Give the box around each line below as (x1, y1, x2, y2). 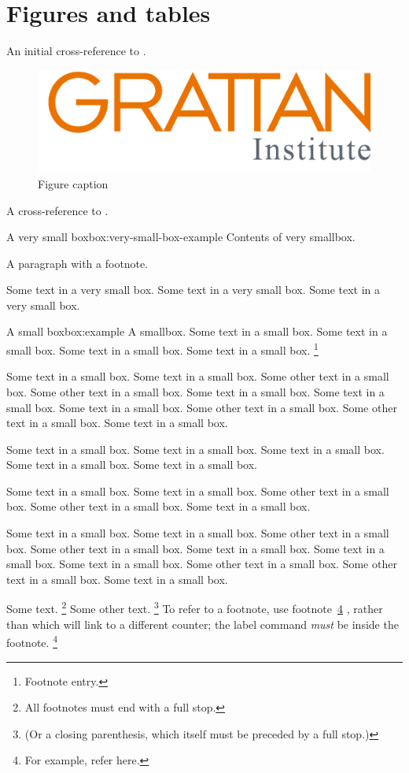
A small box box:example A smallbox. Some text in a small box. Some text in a (6, 323, 388, 340)
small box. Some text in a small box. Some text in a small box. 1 (6, 340, 319, 358)
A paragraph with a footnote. (6, 255, 149, 271)
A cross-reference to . (6, 202, 109, 218)
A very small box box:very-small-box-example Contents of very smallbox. (6, 229, 356, 245)
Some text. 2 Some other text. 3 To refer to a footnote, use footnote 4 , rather (6, 598, 383, 617)
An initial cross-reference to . (6, 43, 146, 59)
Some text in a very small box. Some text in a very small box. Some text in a (6, 281, 381, 298)
